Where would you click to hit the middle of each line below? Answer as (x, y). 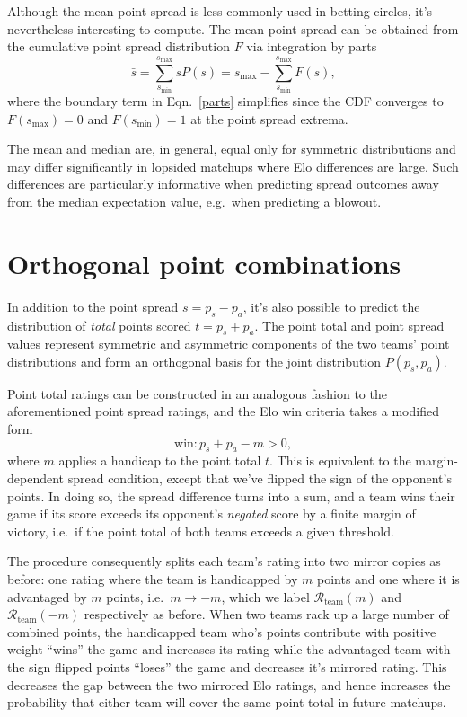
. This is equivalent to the (340, 460)
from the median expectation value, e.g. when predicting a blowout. (194, 201)
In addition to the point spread (93, 306)
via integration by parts (312, 46)
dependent (36, 478)
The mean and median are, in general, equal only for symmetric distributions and (232, 149)
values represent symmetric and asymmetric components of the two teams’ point (229, 344)
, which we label (265, 596)
